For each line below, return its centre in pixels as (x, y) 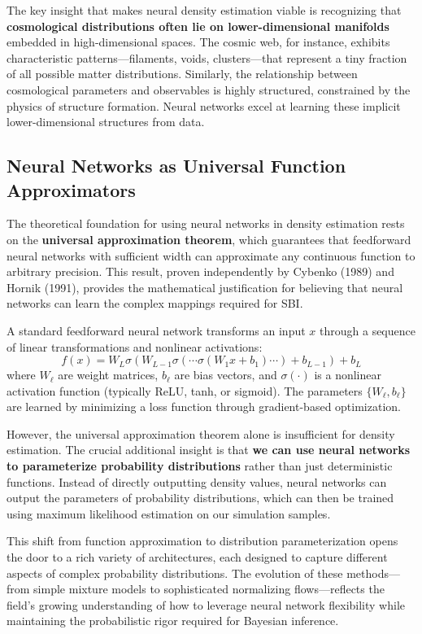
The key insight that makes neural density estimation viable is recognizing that (204, 10)
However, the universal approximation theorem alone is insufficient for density (201, 433)
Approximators (71, 189)
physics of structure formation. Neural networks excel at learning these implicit (204, 105)
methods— (373, 573)
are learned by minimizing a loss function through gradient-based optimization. (204, 407)
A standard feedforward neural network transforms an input (156, 330)
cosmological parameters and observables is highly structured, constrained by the (209, 89)
